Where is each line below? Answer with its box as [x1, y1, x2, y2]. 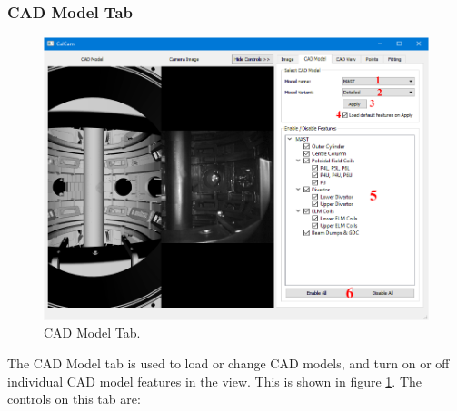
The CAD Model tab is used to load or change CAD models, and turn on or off [7, 353, 450, 372]
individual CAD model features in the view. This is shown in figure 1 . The [7, 371, 422, 390]
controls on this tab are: [7, 389, 141, 408]
